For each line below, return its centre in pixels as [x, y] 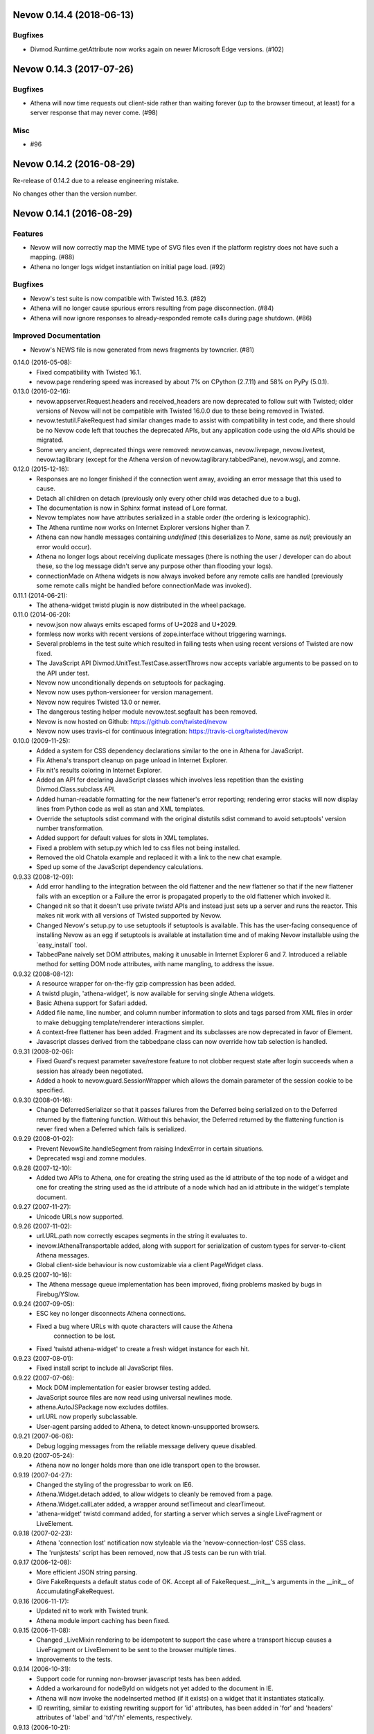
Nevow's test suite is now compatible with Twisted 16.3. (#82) [118, 298]
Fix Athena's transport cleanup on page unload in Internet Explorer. [132, 760]
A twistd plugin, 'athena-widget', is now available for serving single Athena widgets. [156, 993]
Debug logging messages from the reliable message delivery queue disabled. [147, 1445]
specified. [51, 1090]
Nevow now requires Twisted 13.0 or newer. [98, 702]
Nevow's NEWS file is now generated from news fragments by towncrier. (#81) [142, 350]
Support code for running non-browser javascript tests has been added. [139, 1679]
